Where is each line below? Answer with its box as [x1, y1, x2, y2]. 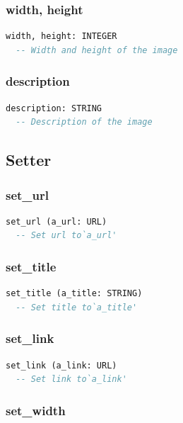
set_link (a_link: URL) [6, 360, 117, 371]
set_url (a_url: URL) [6, 216, 107, 227]
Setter [6, 149, 52, 171]
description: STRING [6, 103, 102, 113]
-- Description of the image [16, 117, 153, 128]
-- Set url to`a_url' [16, 230, 117, 241]
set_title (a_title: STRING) [6, 288, 143, 299]
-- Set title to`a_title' [16, 302, 138, 312]
